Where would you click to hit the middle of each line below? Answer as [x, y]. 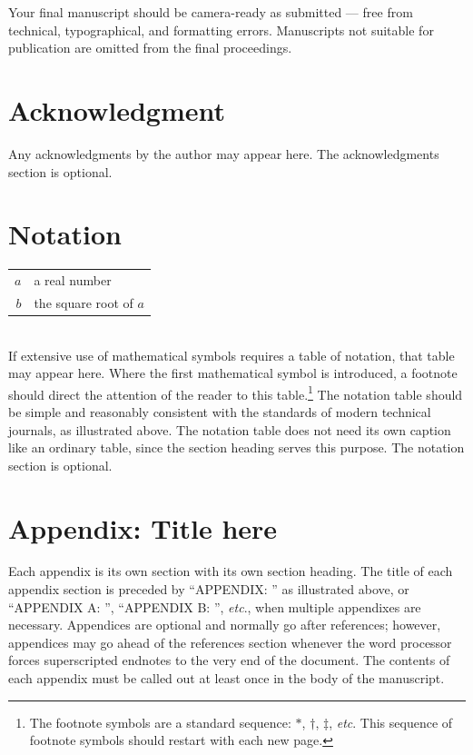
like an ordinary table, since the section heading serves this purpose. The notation [236, 447]
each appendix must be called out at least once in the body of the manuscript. [227, 678]
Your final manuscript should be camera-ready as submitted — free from [211, 12]
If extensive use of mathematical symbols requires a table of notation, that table [232, 355]
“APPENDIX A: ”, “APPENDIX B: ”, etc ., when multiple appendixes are [215, 606]
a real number [73, 279]
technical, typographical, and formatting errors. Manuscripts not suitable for [221, 30]
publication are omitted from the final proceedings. [150, 48]
